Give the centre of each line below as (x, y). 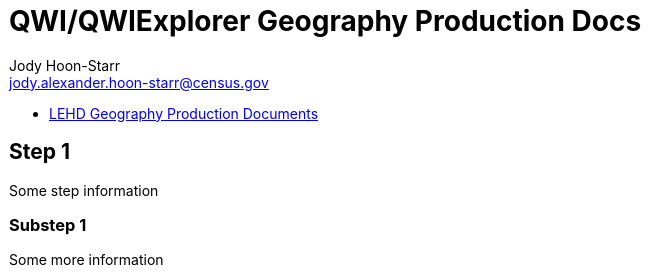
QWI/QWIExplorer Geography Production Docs (325, 21)
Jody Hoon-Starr (64, 65)
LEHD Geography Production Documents (184, 113)
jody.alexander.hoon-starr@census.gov (139, 82)
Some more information (86, 260)
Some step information (84, 190)
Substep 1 (48, 224)
